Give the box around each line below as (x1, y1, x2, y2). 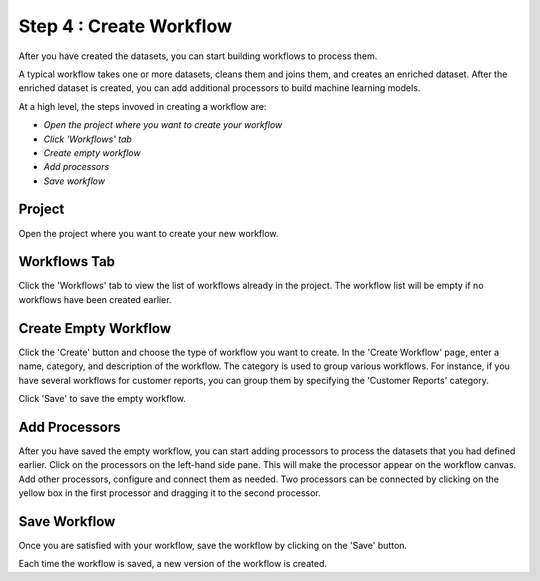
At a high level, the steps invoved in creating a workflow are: (18, 100, 267, 112)
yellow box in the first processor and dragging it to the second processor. (18, 487, 321, 499)
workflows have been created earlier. (18, 293, 172, 305)
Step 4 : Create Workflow (18, 15, 232, 37)
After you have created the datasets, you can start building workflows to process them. (18, 50, 378, 62)
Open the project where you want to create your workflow (43, 119, 283, 131)
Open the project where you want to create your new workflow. (18, 227, 279, 239)
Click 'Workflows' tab (43, 133, 132, 145)
